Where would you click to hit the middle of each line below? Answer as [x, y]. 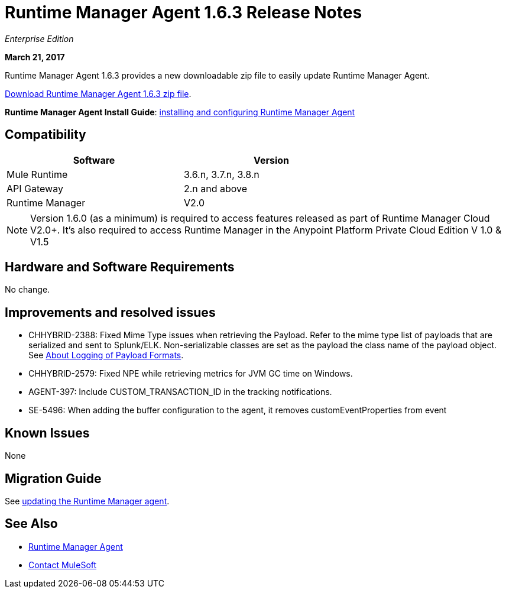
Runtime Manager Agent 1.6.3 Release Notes [184, 12]
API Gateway [35, 188]
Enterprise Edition [39, 38]
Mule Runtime [37, 174]
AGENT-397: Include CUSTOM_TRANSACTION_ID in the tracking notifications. [180, 392]
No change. [27, 290]
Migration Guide [53, 478]
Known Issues [47, 433]
